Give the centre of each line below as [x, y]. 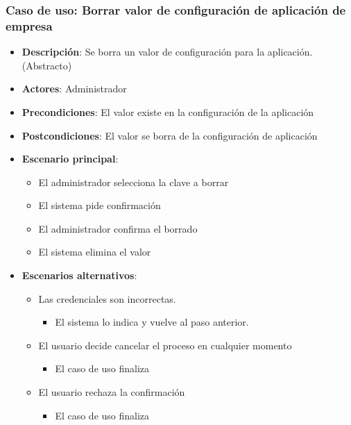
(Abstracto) [47, 65]
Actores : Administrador [74, 89]
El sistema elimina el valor [95, 252]
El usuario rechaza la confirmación [112, 392]
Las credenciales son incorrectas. [107, 298]
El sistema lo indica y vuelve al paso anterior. [152, 322]
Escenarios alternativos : [79, 275]
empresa [29, 25]
